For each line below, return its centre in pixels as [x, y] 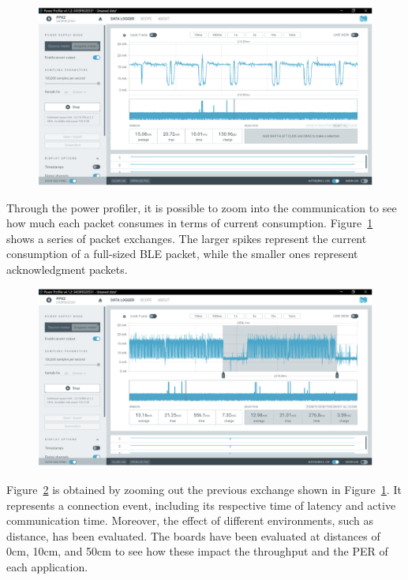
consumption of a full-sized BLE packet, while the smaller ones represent [182, 254]
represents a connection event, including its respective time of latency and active [201, 505]
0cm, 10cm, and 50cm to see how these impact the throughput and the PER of [197, 551]
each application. [47, 566]
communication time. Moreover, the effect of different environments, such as [190, 520]
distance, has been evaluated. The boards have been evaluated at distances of [193, 535]
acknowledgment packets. [67, 269]
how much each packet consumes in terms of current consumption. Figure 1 [190, 223]
